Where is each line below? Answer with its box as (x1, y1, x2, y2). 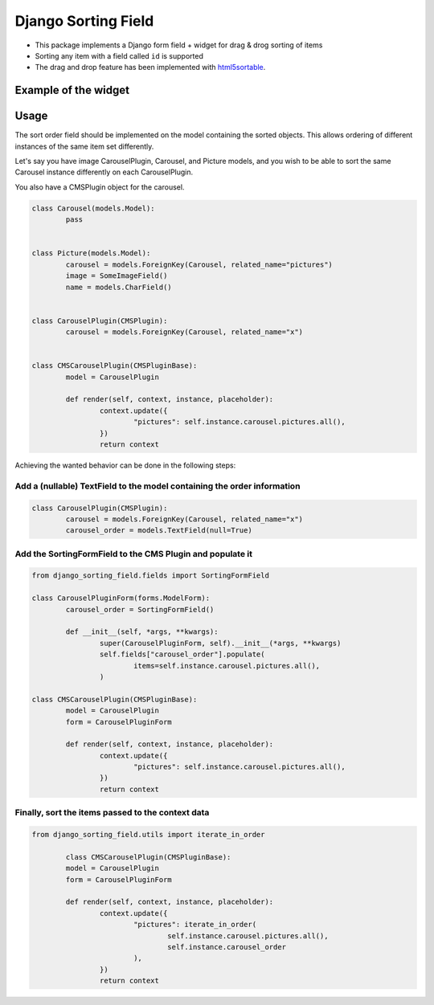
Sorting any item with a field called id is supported (35, 51, 204, 60)
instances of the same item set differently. (14, 141, 154, 151)
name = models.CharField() (65, 282, 172, 292)
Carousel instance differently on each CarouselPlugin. (14, 167, 194, 177)
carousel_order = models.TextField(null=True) (65, 526, 252, 535)
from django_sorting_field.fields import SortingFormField (31, 571, 269, 580)
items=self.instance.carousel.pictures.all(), (133, 661, 321, 670)
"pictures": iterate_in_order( (133, 920, 257, 929)
